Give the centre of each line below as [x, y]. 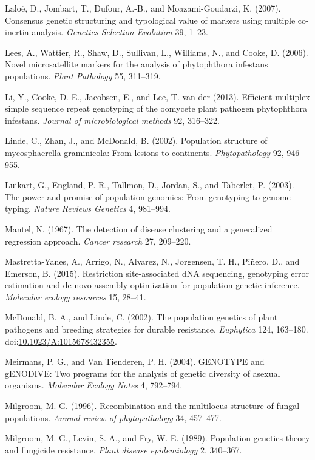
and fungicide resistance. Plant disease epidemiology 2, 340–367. [124, 449]
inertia [17, 32]
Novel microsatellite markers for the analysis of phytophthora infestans [137, 64]
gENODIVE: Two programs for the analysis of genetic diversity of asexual [143, 373]
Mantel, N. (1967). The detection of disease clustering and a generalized [139, 228]
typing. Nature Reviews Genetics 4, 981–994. [88, 208]
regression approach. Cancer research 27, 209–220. [98, 241]
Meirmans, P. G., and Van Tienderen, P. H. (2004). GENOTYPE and [135, 361]
